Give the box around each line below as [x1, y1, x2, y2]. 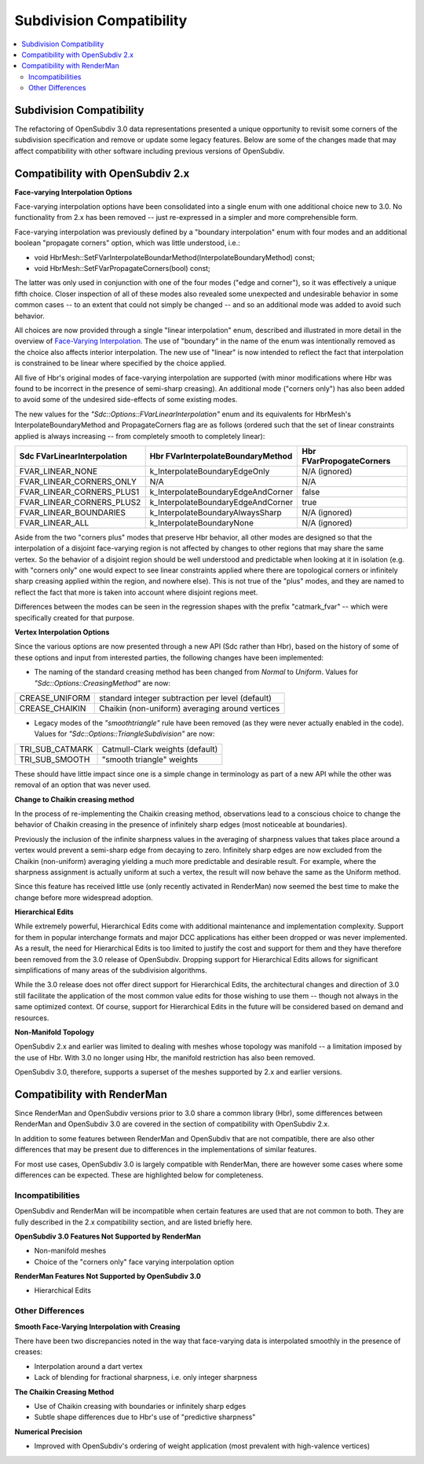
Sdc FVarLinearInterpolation [19, 450, 127, 461]
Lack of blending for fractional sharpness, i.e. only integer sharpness [34, 1373, 258, 1382]
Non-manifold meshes [34, 1246, 107, 1256]
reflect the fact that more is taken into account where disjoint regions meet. [14, 587, 258, 597]
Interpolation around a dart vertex [34, 1361, 143, 1371]
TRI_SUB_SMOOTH [19, 754, 90, 765]
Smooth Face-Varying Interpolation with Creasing [14, 1322, 181, 1331]
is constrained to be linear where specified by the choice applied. [14, 358, 227, 368]
